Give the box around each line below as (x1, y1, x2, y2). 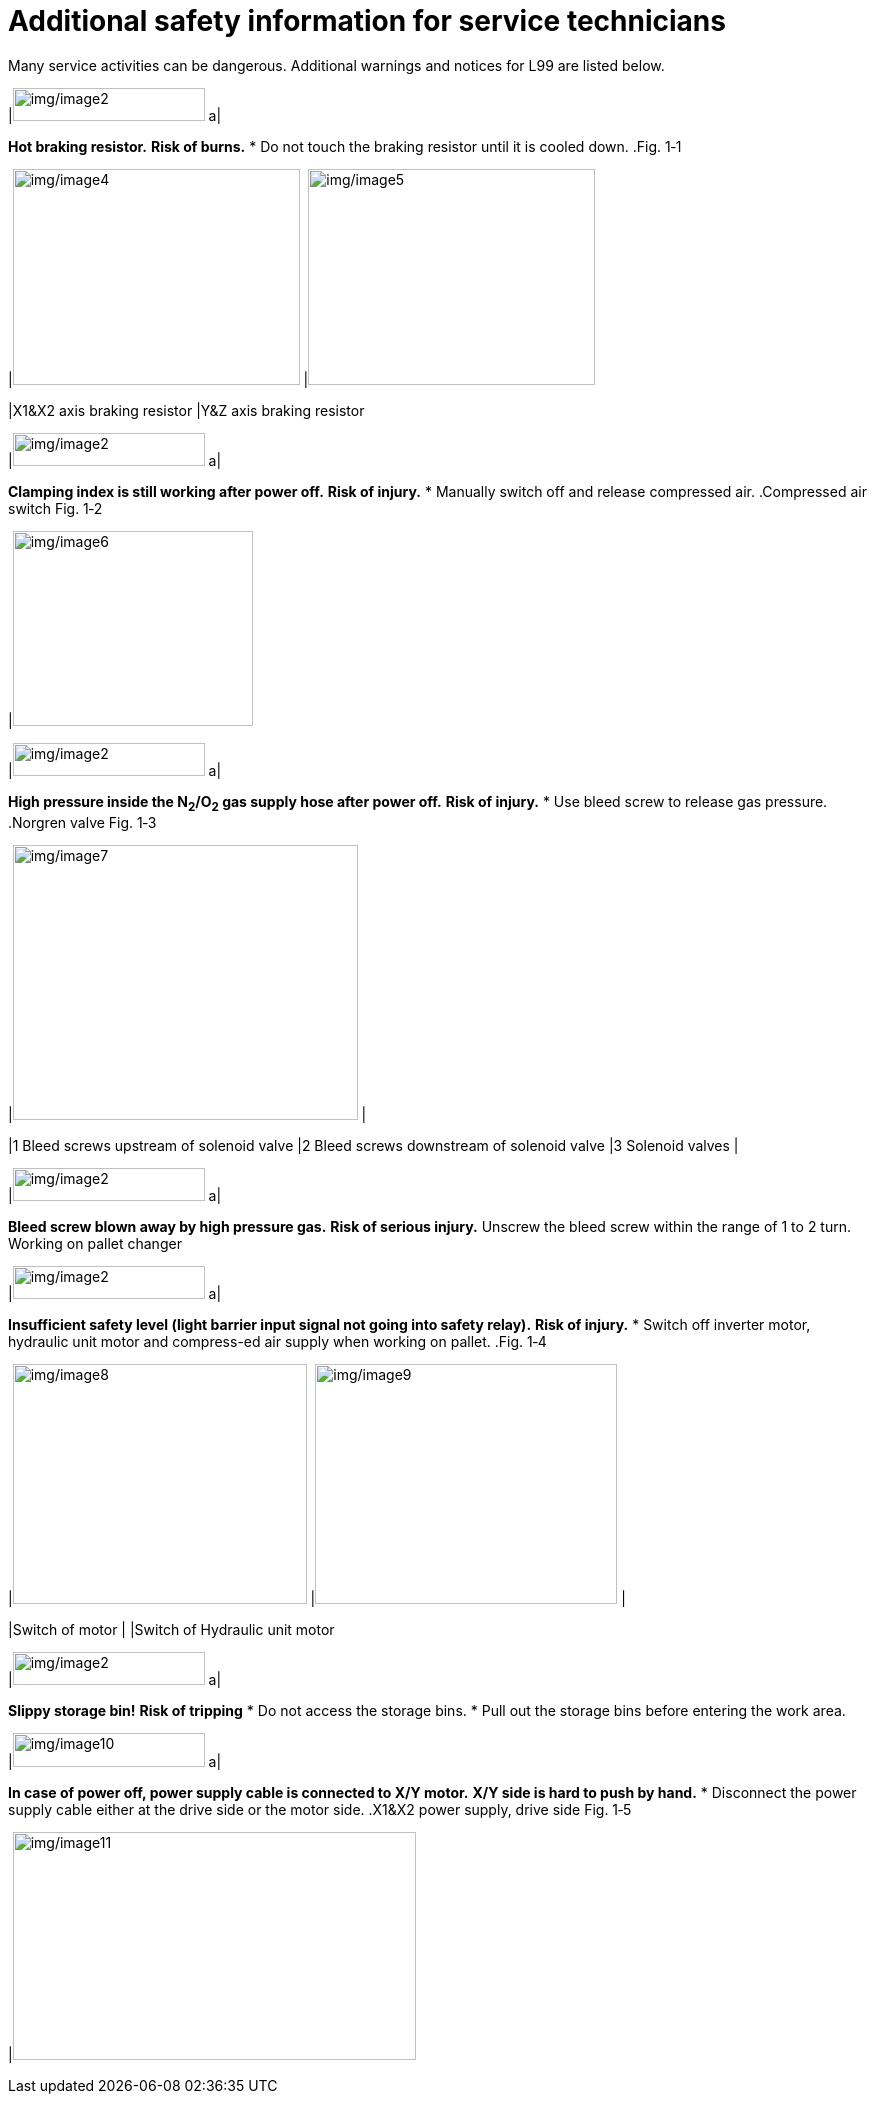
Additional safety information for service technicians (8, 4, 726, 38)
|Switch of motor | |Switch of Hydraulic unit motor (8, 1620, 335, 1638)
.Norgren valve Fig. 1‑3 (8, 813, 157, 831)
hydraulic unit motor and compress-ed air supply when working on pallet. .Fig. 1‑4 (8, 1332, 547, 1350)
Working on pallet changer (8, 1234, 182, 1252)
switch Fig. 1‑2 (8, 499, 103, 517)
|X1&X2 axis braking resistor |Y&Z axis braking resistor (8, 401, 365, 419)
